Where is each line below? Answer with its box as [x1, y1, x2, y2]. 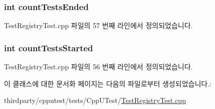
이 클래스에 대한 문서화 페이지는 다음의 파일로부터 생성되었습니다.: [4, 78, 211, 88]
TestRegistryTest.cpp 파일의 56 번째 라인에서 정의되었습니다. [4, 61, 193, 72]
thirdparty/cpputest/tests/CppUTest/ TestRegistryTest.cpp [4, 95, 186, 105]
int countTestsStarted [4, 41, 93, 54]
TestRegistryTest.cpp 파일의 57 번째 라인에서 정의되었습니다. [4, 20, 193, 31]
